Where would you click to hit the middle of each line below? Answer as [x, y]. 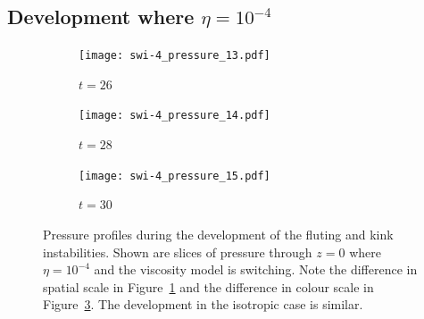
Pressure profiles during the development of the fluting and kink [218, 234]
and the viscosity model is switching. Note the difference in [256, 269]
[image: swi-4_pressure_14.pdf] [175, 116]
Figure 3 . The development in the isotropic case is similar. [203, 304]
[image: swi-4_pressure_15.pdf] [175, 176]
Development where [101, 17]
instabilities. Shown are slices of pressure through [178, 252]
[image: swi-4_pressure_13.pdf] [175, 56]
